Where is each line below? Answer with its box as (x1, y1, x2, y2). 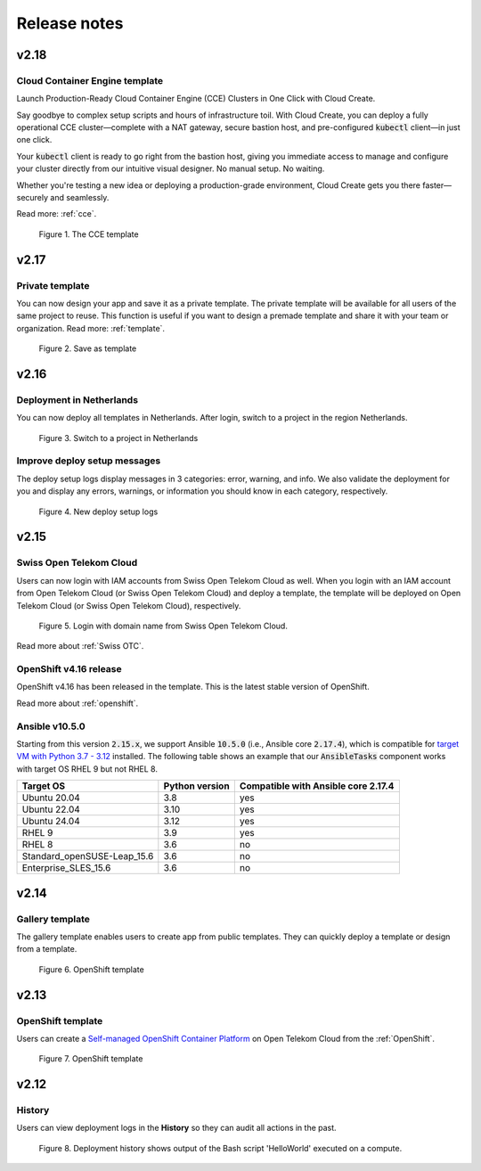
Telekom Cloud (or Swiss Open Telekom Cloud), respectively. (16, 600, 241, 610)
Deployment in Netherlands (16, 393, 138, 405)
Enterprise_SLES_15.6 (21, 862, 111, 874)
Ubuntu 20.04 (21, 791, 80, 804)
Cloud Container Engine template (16, 74, 164, 86)
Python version (163, 780, 231, 792)
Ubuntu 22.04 (21, 803, 80, 815)
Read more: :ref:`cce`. (16, 209, 97, 219)
